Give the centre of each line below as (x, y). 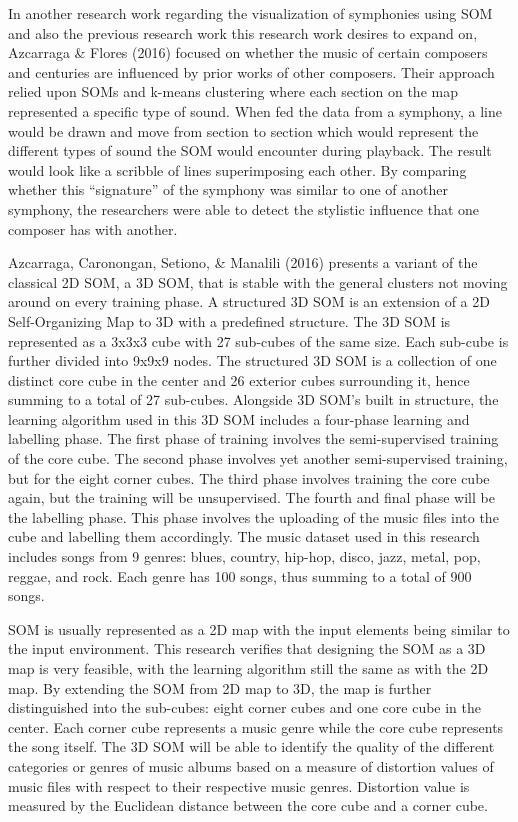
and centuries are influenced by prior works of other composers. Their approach (251, 71)
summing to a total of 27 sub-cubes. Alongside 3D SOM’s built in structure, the (253, 399)
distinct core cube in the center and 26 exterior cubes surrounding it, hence (239, 379)
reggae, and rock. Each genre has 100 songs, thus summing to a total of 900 (240, 575)
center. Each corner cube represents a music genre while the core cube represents (256, 726)
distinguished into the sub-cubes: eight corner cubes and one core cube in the (245, 707)
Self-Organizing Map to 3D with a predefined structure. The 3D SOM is (229, 320)
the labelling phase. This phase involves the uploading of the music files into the (253, 516)
